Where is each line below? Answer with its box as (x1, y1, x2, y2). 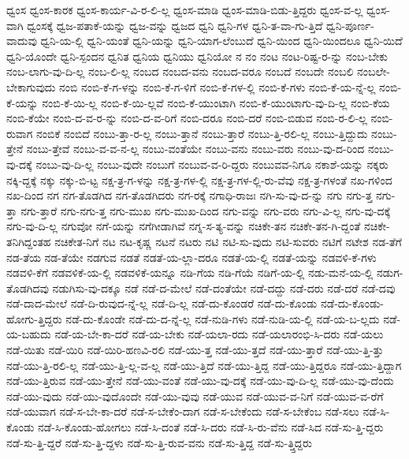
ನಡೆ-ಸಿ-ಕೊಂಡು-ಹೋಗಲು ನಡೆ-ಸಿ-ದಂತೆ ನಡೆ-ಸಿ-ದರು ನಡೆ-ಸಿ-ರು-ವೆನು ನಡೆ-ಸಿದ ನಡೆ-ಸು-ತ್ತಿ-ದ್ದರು (38, 419, 384, 435)
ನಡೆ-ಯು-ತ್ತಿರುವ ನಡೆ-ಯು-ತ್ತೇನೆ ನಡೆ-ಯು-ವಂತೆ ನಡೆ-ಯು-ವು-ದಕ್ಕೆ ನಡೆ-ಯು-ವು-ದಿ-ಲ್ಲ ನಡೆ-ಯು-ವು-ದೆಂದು (6, 372, 394, 389)
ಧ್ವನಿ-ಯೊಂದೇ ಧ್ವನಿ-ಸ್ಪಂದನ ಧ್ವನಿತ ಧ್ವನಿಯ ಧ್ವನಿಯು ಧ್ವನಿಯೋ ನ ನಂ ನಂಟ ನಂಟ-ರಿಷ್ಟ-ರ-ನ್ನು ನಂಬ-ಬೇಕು (6, 47, 389, 64)
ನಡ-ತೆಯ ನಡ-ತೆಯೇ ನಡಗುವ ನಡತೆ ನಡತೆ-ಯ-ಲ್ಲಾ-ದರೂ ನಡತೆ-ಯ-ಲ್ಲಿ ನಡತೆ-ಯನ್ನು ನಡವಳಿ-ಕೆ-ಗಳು (6, 248, 377, 265)
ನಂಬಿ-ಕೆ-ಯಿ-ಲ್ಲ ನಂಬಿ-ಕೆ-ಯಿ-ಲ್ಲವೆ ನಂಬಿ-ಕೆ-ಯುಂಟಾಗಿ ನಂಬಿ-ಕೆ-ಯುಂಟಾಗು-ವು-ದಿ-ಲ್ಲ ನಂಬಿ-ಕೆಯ (42, 94, 390, 110)
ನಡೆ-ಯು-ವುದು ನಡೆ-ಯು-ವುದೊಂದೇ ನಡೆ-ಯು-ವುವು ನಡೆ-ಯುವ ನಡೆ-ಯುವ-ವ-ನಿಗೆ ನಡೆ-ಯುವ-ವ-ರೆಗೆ (6, 387, 384, 404)
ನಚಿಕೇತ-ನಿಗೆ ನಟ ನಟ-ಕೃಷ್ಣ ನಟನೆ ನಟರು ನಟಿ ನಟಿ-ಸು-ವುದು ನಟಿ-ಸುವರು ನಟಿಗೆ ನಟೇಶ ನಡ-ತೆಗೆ (54, 233, 402, 249)
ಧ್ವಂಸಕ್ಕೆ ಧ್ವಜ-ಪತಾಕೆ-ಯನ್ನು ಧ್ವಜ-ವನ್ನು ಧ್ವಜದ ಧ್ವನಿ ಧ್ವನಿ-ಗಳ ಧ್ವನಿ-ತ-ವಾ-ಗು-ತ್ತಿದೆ (27, 17, 323, 33)
